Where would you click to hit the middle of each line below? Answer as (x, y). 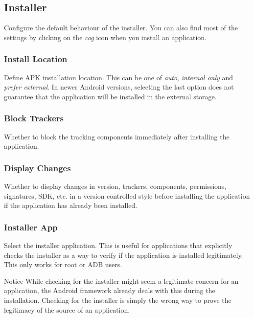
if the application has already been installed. (71, 205)
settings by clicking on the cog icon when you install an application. (105, 37)
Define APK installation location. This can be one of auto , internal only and (119, 77)
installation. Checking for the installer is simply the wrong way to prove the (118, 300)
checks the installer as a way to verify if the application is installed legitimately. (124, 255)
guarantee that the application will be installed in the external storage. (110, 96)
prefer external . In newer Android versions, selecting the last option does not (119, 87)
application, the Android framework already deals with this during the (110, 290)
